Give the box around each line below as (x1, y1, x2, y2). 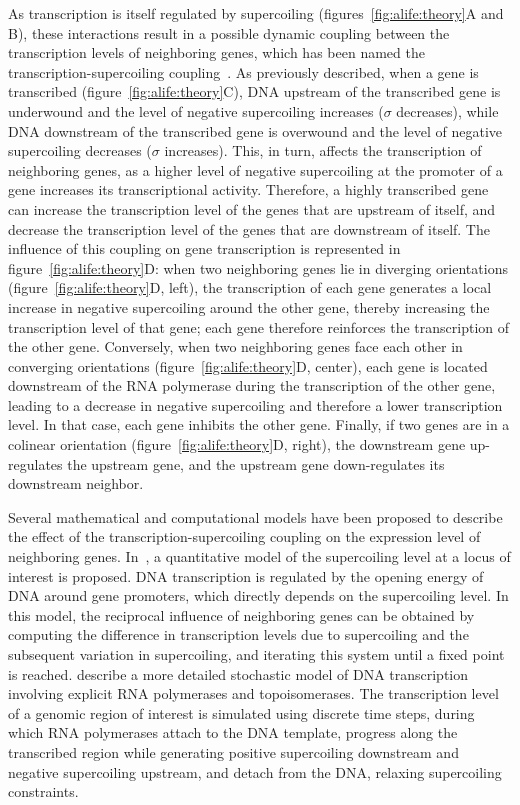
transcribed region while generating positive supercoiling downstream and (8, 741, 459, 762)
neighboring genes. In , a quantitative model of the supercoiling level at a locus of (8, 546, 511, 567)
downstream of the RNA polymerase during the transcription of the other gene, (8, 375, 496, 396)
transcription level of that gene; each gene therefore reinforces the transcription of (8, 316, 510, 337)
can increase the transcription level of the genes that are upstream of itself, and (8, 198, 496, 219)
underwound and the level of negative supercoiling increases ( (8, 100, 384, 121)
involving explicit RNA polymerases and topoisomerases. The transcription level (8, 683, 499, 704)
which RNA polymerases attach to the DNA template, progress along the (8, 722, 458, 743)
